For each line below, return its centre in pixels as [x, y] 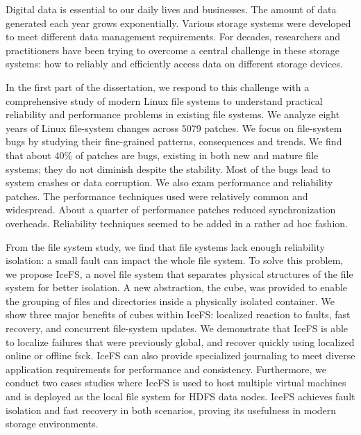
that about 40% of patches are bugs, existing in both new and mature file [162, 155]
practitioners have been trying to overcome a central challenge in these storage [173, 50]
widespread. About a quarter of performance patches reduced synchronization [171, 210]
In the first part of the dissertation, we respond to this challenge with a [158, 87]
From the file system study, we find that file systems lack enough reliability [165, 246]
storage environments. [52, 424]
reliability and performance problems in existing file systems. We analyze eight [173, 114]
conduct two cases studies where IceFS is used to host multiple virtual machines [176, 383]
